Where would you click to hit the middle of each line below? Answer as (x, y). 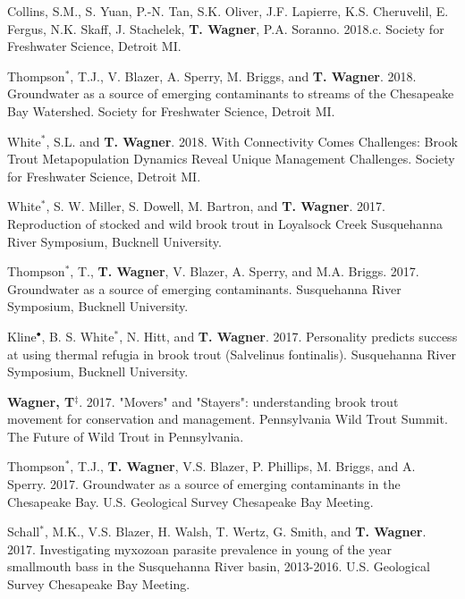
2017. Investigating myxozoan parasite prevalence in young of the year (199, 548)
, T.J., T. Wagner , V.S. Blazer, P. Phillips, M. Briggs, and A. (243, 466)
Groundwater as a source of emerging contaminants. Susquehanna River (204, 288)
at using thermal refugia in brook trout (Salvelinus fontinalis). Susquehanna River (232, 354)
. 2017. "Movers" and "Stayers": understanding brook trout (239, 401)
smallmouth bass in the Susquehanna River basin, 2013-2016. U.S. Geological (219, 566)
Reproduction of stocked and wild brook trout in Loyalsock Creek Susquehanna (225, 223)
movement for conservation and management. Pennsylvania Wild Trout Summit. (228, 419)
